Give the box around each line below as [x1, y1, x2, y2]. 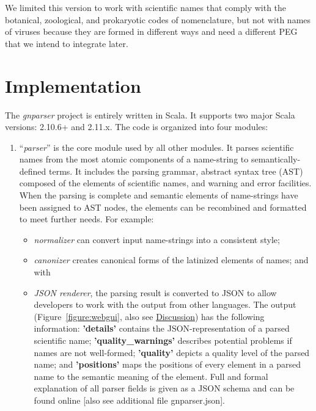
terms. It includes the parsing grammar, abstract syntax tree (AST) [49, 164, 303, 177]
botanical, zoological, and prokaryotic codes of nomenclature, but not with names [5, 13, 311, 26]
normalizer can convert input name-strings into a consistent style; [34, 233, 280, 246]
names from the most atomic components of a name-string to [19, 153, 249, 165]
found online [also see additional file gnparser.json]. [34, 393, 225, 406]
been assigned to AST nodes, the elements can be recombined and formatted [19, 200, 307, 213]
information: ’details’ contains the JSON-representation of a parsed [34, 322, 290, 335]
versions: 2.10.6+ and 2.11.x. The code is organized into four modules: [5, 120, 268, 133]
